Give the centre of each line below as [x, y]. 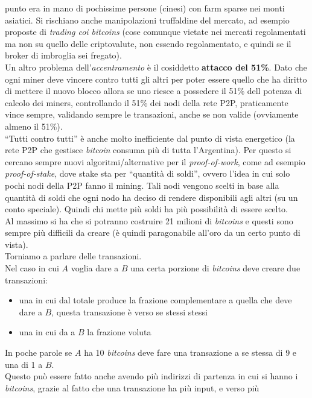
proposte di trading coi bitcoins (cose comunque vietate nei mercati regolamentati [155, 32]
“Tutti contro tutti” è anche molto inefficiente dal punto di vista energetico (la [150, 138]
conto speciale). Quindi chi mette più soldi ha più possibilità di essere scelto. [146, 209]
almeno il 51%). [34, 126]
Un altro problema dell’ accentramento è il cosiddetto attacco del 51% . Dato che [156, 67]
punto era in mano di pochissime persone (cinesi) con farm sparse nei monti [145, 8]
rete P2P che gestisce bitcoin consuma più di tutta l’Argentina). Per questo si [148, 150]
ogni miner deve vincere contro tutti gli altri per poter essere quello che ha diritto [156, 79]
